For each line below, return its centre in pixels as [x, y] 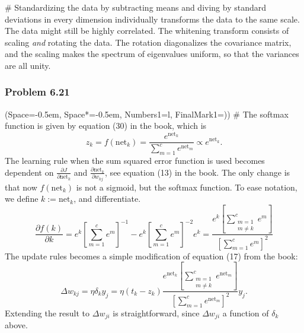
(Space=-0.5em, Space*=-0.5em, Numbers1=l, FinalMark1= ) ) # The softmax [147, 114]
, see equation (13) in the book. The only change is [198, 172]
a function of [246, 313]
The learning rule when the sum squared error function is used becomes [135, 161]
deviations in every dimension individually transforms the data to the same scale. [152, 19]
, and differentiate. [107, 199]
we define [22, 199]
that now [21, 187]
